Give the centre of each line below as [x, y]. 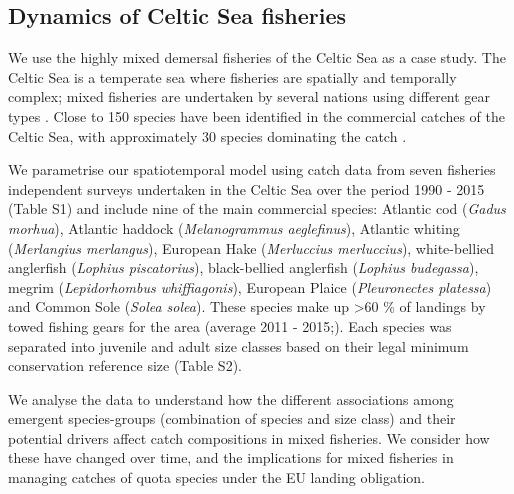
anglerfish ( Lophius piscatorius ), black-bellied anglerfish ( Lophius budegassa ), [243, 267]
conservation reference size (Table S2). [125, 365]
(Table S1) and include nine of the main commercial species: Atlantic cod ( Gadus [257, 208]
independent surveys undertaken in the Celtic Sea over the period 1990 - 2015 [246, 188]
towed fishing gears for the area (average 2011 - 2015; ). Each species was [230, 325]
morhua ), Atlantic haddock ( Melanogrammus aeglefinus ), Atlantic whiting [234, 227]
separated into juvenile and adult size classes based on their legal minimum [238, 345]
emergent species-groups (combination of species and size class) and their [232, 418]
